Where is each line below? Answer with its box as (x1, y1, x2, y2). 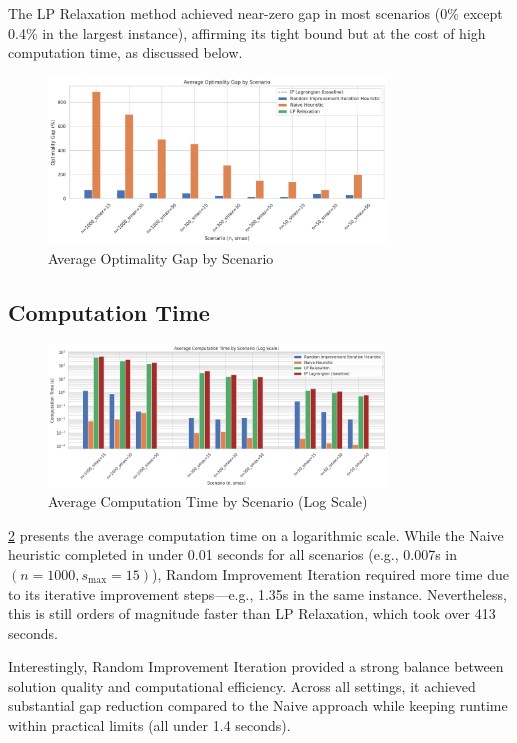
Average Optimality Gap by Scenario (48, 247, 274, 268)
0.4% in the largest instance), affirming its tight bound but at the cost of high (8, 22, 486, 43)
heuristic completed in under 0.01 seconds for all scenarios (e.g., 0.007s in (8, 544, 457, 565)
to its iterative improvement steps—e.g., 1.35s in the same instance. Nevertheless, (8, 583, 507, 604)
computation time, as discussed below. (8, 42, 243, 63)
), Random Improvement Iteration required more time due (152, 563, 510, 584)
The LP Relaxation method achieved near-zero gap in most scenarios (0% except (8, 3, 503, 23)
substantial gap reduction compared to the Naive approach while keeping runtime (8, 695, 508, 716)
